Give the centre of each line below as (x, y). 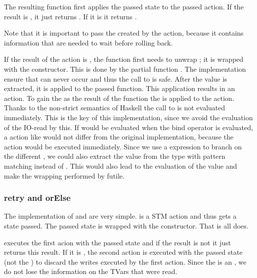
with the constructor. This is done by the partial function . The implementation (125, 69)
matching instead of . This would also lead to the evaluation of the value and (121, 165)
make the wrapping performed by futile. (64, 175)
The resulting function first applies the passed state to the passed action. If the (124, 6)
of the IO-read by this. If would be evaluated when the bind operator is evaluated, (128, 127)
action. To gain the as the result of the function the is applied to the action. (119, 98)
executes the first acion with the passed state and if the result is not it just (118, 242)
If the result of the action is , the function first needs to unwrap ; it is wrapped (124, 59)
